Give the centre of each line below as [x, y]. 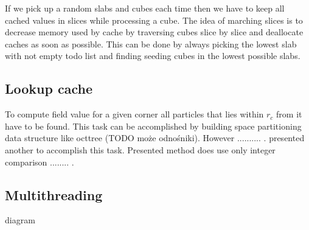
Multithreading [54, 194]
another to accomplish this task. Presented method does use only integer [140, 149]
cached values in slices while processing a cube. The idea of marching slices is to [154, 20]
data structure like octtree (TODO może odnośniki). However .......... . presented [155, 138]
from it [289, 114]
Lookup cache [49, 89]
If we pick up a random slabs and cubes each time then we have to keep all [145, 8]
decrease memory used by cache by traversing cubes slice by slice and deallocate [154, 32]
